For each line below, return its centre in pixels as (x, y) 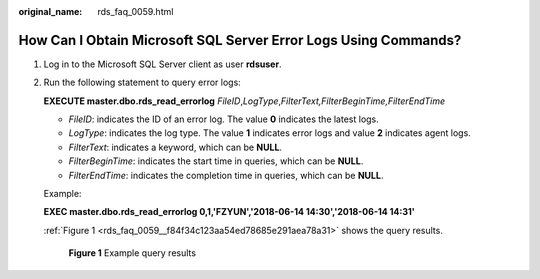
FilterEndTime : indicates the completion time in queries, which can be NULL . (226, 175)
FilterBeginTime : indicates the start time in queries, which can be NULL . (216, 161)
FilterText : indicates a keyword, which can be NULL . (175, 147)
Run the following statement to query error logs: (142, 82)
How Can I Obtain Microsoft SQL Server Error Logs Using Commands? (240, 40)
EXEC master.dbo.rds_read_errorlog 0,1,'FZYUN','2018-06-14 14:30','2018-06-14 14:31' (229, 212)
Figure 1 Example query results (132, 253)
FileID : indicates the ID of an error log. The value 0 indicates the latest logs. (223, 119)
